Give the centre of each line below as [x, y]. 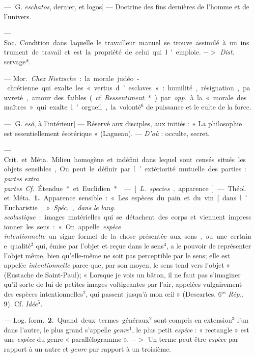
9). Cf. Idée [21, 303]
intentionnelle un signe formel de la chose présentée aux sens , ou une [116, 236]
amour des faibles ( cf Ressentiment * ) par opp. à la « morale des [139, 97]
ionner [14, 226]
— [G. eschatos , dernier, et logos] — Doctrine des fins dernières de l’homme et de [127, 6]
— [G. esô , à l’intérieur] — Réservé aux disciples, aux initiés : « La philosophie [123, 123]
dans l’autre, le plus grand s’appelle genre [67, 329]
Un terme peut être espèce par [193, 339]
